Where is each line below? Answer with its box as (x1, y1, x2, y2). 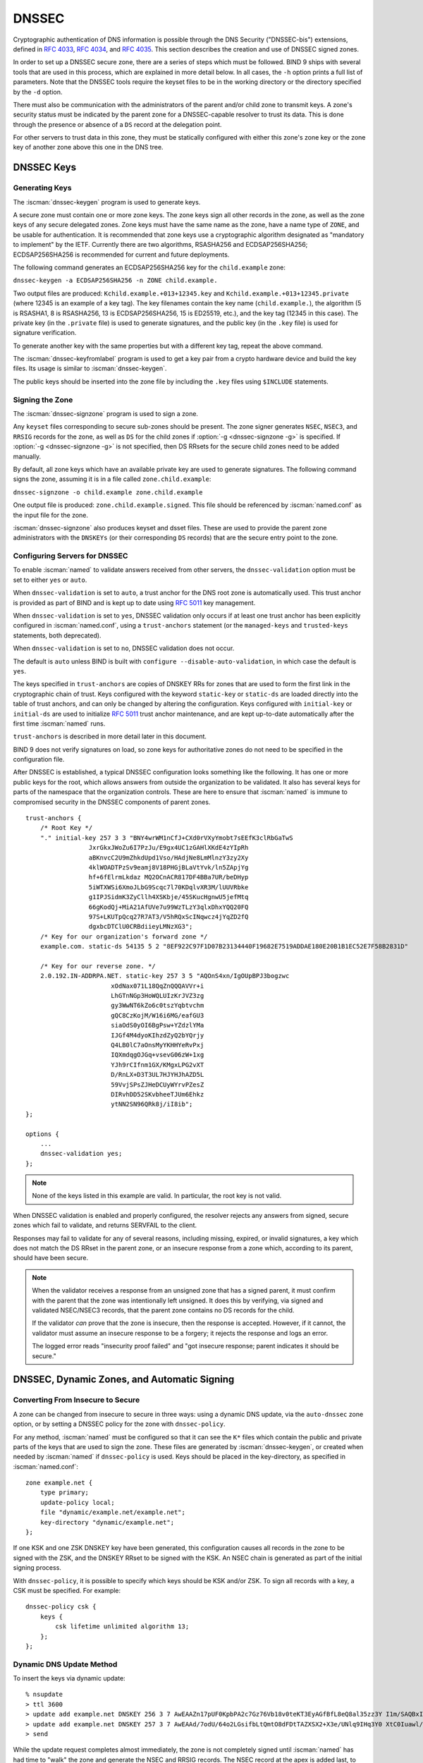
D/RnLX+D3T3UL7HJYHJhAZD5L (110, 1070, 204, 1079)
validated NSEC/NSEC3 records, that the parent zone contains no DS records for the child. (32, 1306, 295, 1314)
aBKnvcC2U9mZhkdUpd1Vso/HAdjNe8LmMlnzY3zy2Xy (88, 853, 249, 862)
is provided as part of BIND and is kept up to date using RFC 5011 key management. (13, 598, 256, 606)
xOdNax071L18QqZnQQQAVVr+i (110, 982, 204, 990)
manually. (13, 452, 42, 460)
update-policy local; (39, 1499, 116, 1506)
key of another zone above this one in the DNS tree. (13, 143, 164, 152)
